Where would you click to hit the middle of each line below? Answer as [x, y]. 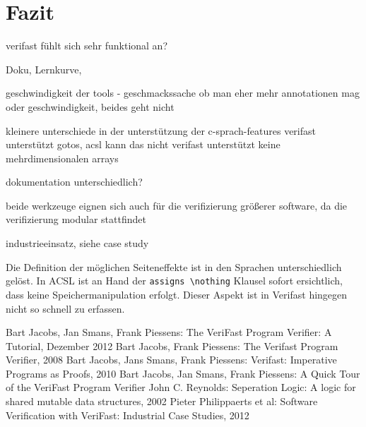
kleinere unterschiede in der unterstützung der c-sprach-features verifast [161, 130]
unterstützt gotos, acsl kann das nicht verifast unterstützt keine [143, 144]
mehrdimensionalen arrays [62, 158]
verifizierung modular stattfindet [76, 219]
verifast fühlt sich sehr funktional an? [87, 46]
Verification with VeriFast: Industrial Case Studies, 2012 [128, 415]
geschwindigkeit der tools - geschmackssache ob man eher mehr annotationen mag [183, 93]
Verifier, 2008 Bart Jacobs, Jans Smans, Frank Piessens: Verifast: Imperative [171, 360]
